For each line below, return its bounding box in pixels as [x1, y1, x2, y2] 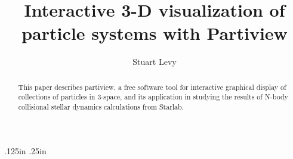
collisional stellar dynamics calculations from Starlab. [18, 102, 184, 112]
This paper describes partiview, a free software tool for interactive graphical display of [18, 82, 286, 92]
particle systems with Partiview [21, 21, 288, 45]
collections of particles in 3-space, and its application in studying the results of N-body [18, 92, 288, 102]
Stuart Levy [132, 55, 177, 68]
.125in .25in [4, 144, 47, 157]
